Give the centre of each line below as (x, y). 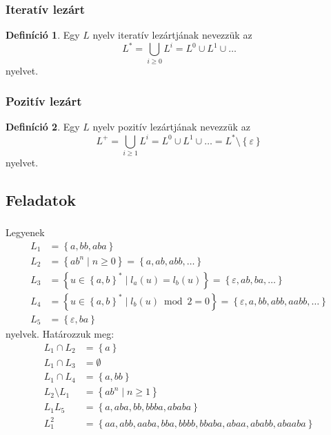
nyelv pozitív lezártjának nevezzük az (171, 127)
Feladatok (41, 199)
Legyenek (25, 232)
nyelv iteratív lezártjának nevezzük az (172, 35)
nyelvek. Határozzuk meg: (60, 333)
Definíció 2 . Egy (43, 127)
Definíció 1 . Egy (43, 35)
